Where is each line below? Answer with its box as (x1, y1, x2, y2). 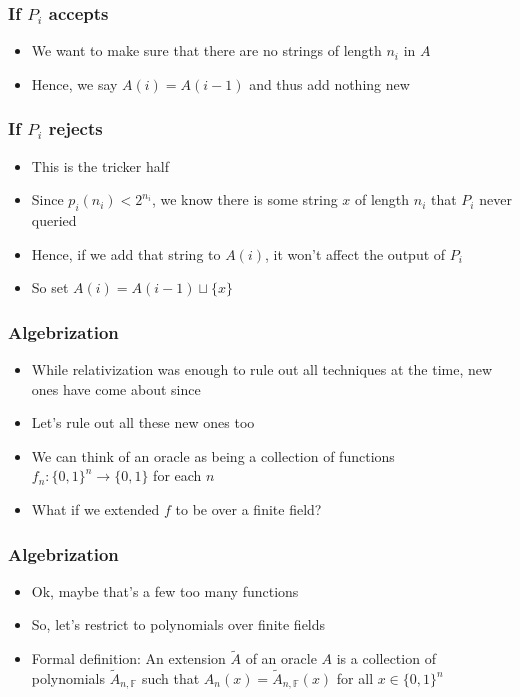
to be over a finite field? (175, 498, 322, 519)
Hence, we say (31, 73, 118, 94)
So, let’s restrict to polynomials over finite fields (31, 614, 326, 635)
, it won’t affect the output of (265, 243, 446, 264)
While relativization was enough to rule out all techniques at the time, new (31, 359, 493, 380)
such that (141, 668, 200, 689)
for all (336, 668, 374, 689)
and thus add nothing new (249, 73, 410, 94)
